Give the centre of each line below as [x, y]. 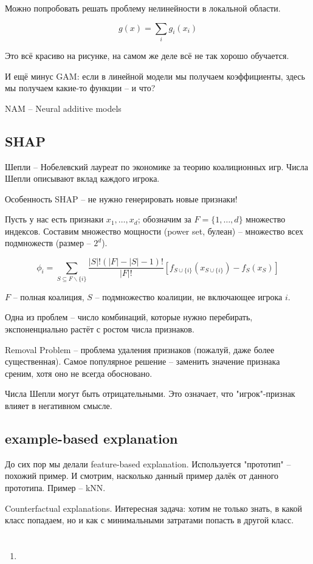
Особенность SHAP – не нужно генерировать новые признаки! [121, 198]
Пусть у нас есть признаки [54, 219]
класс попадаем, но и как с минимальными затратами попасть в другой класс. [150, 520]
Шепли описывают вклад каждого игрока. [82, 178]
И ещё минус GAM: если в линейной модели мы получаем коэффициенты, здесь [155, 76]
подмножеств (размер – [48, 243]
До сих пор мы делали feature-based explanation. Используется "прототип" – [148, 463]
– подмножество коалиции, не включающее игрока [189, 296]
